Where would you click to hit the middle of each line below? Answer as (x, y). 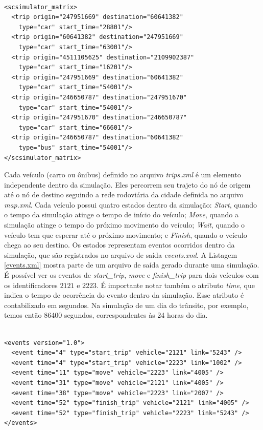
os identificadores (31, 285)
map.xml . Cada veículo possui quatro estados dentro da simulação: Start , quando (130, 204)
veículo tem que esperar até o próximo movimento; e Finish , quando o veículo (126, 234)
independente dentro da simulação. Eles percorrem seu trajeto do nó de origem (127, 184)
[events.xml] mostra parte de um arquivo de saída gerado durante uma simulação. (132, 265)
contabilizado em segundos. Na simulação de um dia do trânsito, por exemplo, (126, 305)
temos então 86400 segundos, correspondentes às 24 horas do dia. (106, 315)
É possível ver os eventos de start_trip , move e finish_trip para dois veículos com (131, 275)
